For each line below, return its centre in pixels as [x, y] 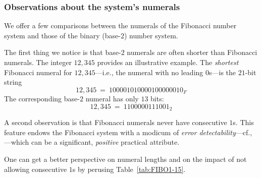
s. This [243, 122]
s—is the [222, 72]
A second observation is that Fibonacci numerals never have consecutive [116, 122]
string [13, 82]
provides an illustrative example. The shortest [168, 62]
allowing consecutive [36, 169]
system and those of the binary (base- [62, 35]
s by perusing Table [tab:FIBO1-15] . [129, 169]
